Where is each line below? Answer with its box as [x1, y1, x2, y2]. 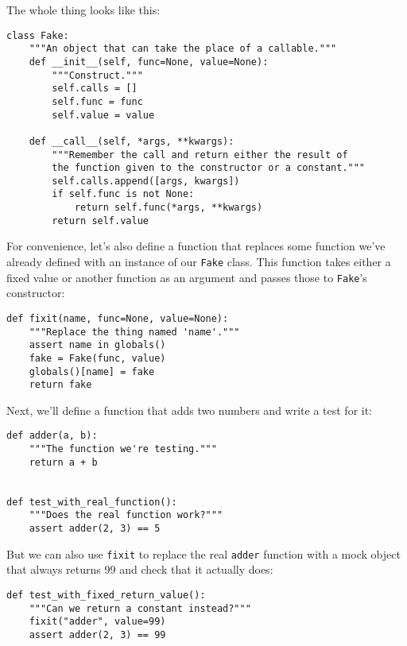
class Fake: [6, 29, 69, 41]
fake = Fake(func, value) [29, 352, 166, 364]
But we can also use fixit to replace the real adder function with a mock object [6, 545, 401, 562]
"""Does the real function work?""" [29, 509, 223, 521]
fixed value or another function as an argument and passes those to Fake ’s [6, 269, 367, 285]
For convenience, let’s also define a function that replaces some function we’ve [6, 238, 386, 254]
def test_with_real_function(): [6, 496, 177, 508]
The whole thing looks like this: [6, 2, 161, 17]
